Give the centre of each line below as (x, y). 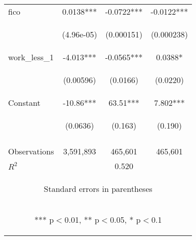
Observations (31, 151)
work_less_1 (31, 57)
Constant (24, 103)
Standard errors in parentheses (98, 189)
